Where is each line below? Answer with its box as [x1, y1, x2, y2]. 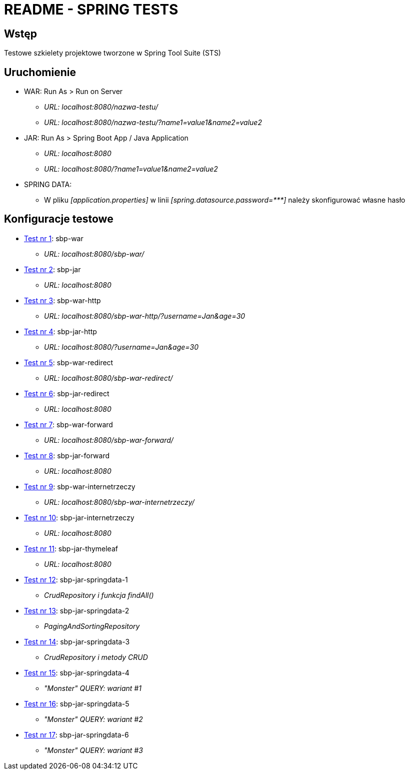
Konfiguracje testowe [4, 213, 113, 226]
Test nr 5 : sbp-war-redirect [24, 358, 113, 367]
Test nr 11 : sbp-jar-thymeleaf [24, 544, 118, 553]
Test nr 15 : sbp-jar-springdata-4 [24, 668, 129, 677]
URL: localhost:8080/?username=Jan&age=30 [44, 342, 199, 351]
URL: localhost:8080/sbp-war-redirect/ [44, 373, 173, 382]
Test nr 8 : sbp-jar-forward [24, 451, 109, 460]
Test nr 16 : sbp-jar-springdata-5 [24, 699, 129, 708]
